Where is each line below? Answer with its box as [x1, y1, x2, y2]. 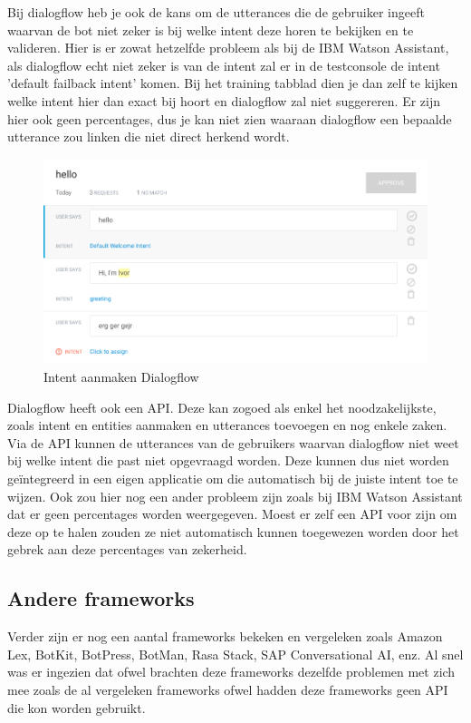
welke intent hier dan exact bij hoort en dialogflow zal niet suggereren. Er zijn [7, 91, 441, 110]
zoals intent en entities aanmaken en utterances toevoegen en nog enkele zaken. [7, 415, 447, 435]
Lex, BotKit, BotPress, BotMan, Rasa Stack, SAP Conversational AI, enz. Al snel [7, 644, 464, 663]
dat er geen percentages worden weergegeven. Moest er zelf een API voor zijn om [7, 504, 457, 523]
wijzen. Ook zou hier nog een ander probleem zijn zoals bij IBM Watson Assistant [7, 486, 463, 505]
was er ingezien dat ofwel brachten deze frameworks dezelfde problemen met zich [7, 662, 456, 681]
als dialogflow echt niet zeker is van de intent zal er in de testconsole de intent [7, 55, 440, 74]
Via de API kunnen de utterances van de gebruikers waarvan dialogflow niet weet [7, 433, 459, 452]
